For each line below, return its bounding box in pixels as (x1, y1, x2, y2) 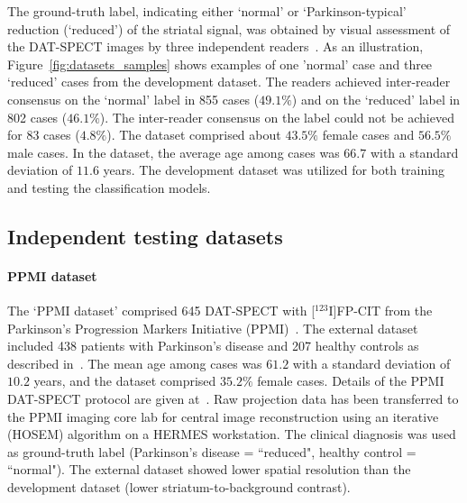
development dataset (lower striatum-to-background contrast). (7, 478, 351, 497)
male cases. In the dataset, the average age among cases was (7, 142, 340, 161)
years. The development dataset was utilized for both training (103, 160, 444, 179)
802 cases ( (7, 107, 68, 126)
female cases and (322, 125, 415, 144)
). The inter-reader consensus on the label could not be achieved (99, 107, 454, 126)
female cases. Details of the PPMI (257, 371, 444, 390)
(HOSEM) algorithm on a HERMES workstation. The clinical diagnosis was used (7, 425, 456, 444)
